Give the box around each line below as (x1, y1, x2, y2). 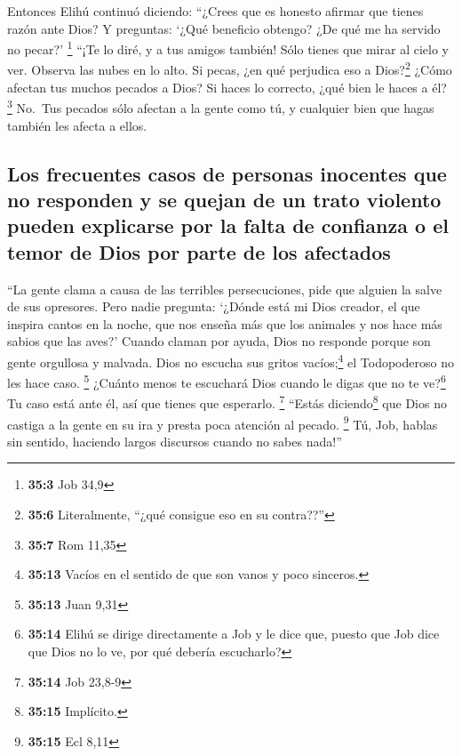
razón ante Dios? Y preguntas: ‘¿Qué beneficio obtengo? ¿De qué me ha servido (7, 19, 441, 37)
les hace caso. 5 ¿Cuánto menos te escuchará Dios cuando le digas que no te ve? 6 (7, 371, 446, 391)
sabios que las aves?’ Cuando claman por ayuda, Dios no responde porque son (7, 332, 431, 350)
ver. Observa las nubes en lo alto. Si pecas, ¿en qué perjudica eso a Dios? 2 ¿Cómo (7, 58, 452, 79)
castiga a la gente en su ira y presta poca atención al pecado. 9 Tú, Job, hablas (7, 412, 438, 433)
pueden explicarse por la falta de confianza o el (7, 212, 449, 239)
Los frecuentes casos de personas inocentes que (7, 159, 447, 187)
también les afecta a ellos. (7, 116, 147, 134)
